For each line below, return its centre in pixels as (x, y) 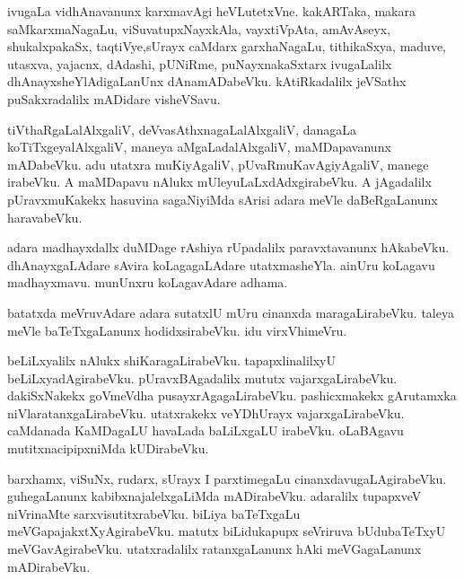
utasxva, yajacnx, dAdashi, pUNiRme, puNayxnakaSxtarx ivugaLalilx (200, 63)
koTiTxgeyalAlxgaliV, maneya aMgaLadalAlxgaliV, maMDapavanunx (199, 147)
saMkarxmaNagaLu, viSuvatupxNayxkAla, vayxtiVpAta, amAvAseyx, (199, 28)
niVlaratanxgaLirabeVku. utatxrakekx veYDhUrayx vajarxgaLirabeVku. (206, 412)
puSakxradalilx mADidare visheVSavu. (114, 98)
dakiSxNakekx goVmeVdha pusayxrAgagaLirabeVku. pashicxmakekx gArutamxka (232, 395)
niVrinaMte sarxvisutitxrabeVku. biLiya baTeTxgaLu (154, 513)
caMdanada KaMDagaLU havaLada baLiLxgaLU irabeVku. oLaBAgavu (206, 430)
